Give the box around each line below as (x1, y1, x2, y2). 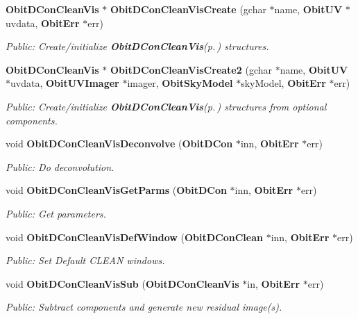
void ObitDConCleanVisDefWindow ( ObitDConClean (6, 229, 263, 244)
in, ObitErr (247, 276, 300, 291)
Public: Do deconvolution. (6, 159, 114, 174)
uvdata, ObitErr (6, 15, 80, 30)
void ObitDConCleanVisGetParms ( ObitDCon (6, 183, 227, 197)
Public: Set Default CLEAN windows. (6, 253, 165, 268)
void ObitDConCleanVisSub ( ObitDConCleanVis (6, 276, 239, 291)
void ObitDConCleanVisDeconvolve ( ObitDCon (6, 136, 233, 151)
